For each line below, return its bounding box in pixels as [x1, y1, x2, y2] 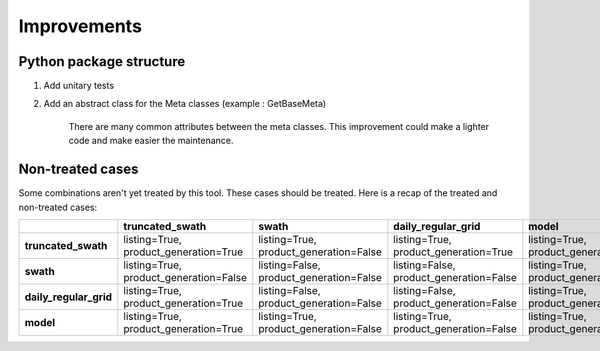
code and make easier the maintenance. [68, 135, 234, 147]
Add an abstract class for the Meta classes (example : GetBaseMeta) [43, 98, 327, 110]
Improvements [18, 15, 142, 37]
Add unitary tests [43, 80, 115, 92]
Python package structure [18, 53, 186, 70]
